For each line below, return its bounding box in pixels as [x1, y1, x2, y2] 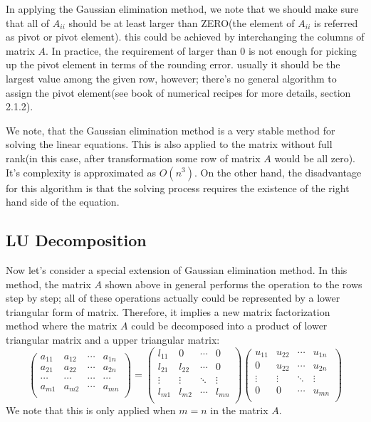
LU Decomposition [6, 229, 147, 251]
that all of [6, 15, 50, 30]
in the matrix [210, 403, 268, 418]
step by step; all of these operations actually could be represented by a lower [6, 290, 340, 305]
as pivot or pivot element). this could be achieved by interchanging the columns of [6, 29, 365, 44]
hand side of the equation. [6, 194, 120, 209]
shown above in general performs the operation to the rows [105, 276, 362, 291]
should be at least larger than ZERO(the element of [68, 15, 295, 30]
